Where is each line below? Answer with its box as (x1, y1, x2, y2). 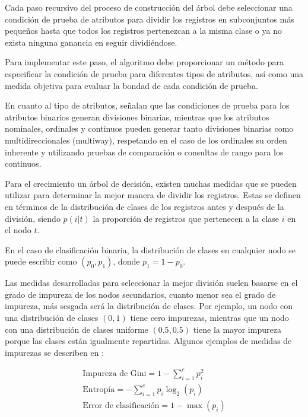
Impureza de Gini (82, 369, 147, 378)
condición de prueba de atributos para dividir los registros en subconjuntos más (5, 12, 294, 25)
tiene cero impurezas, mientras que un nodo (130, 311, 289, 324)
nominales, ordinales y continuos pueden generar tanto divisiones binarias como (5, 122, 294, 135)
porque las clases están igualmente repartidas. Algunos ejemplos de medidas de (5, 335, 292, 347)
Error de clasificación (82, 401, 160, 410)
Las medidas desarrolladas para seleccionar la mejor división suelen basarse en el (5, 276, 298, 289)
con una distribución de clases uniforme (5, 323, 148, 335)
